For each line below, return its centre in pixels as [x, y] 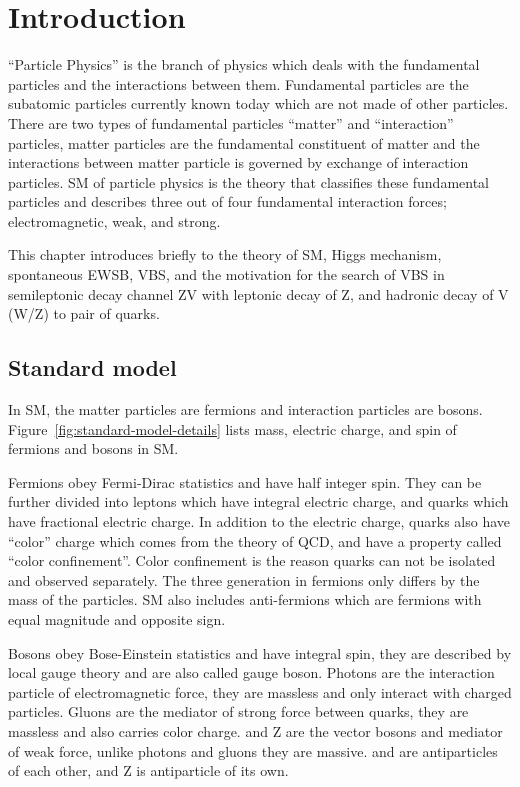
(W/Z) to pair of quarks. [84, 313]
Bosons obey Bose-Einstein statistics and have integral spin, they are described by [260, 652]
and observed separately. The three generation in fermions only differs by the [244, 579]
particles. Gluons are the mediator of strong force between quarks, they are [238, 711]
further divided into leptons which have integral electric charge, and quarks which [258, 501]
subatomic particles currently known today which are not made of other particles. [258, 103]
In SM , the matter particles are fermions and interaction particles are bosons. [245, 409]
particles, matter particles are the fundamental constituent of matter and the [244, 142]
